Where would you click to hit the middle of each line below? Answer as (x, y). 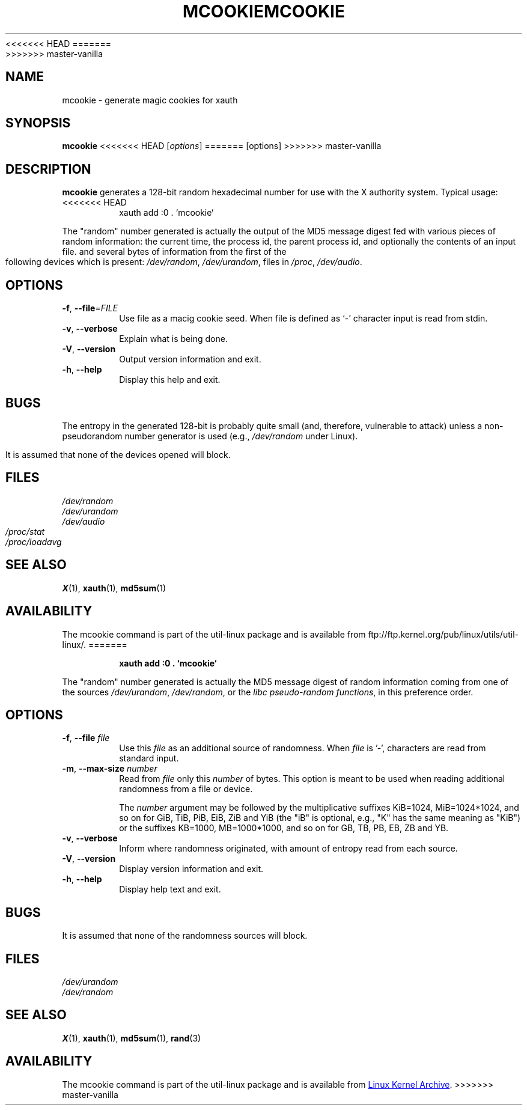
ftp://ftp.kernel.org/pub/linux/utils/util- (443, 634)
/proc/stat (25, 531)
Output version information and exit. (190, 359)
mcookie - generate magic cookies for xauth (150, 100)
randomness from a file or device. (186, 789)
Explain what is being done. (173, 339)
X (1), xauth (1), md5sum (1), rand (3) (132, 1038)
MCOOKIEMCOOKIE (264, 11)
